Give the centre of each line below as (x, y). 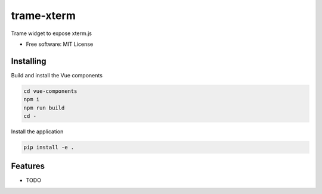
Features (28, 166)
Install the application (37, 132)
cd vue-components (50, 91)
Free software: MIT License (60, 44)
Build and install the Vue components (57, 75)
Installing (29, 61)
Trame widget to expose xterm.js (52, 33)
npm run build (44, 108)
